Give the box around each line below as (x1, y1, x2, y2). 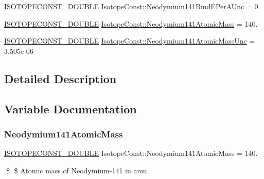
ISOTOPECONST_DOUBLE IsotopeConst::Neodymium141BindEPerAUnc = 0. (4, 1, 260, 11)
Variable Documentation (4, 101, 137, 116)
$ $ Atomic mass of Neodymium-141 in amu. (6, 165, 149, 175)
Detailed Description (4, 70, 117, 86)
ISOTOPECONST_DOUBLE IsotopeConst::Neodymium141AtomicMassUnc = (4, 35, 255, 46)
